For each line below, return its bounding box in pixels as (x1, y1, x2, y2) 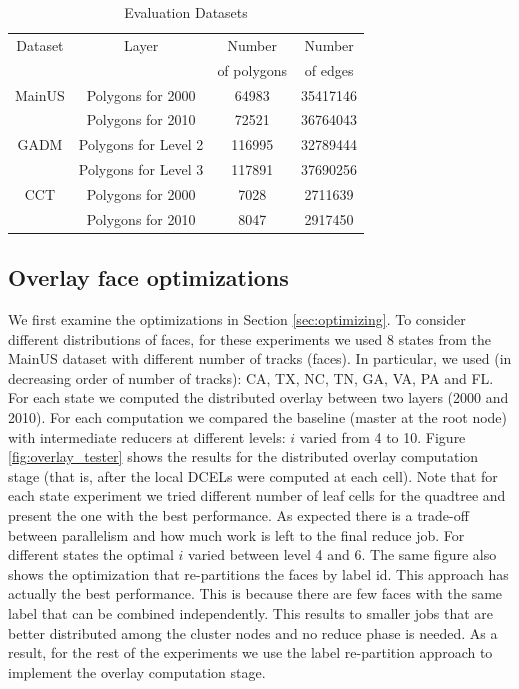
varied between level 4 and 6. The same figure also (188, 544, 497, 565)
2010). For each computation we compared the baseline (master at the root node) (8, 407, 508, 428)
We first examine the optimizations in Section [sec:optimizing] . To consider (8, 309, 466, 330)
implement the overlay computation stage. (8, 661, 266, 682)
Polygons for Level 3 (78, 159, 204, 180)
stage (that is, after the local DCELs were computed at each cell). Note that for (8, 465, 498, 486)
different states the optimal (8, 544, 174, 565)
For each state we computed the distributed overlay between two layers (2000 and (8, 387, 509, 408)
